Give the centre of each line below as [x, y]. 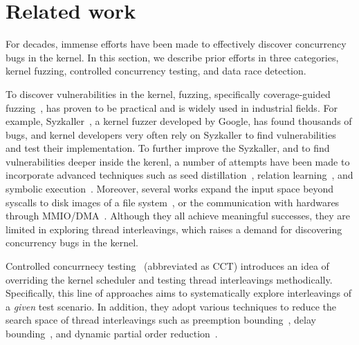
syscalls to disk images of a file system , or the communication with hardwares [173, 202]
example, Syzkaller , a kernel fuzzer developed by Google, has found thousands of [179, 121]
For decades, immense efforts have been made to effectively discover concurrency [176, 44]
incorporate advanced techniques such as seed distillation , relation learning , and [179, 175]
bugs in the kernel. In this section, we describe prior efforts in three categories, [172, 57]
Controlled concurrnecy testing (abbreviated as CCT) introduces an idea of [167, 266]
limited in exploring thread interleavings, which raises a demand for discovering [174, 229]
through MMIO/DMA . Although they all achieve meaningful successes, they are [178, 216]
